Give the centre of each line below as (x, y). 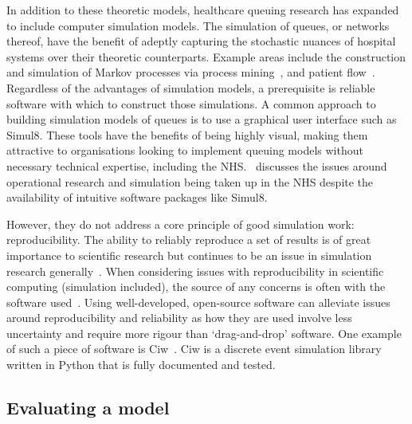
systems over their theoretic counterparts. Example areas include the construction (206, 56)
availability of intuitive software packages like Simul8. (137, 197)
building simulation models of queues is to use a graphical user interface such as (202, 119)
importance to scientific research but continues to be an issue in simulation (189, 255)
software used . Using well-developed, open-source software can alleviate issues (198, 302)
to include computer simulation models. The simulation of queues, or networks (198, 25)
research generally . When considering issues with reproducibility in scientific (195, 271)
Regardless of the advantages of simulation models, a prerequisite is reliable (191, 87)
